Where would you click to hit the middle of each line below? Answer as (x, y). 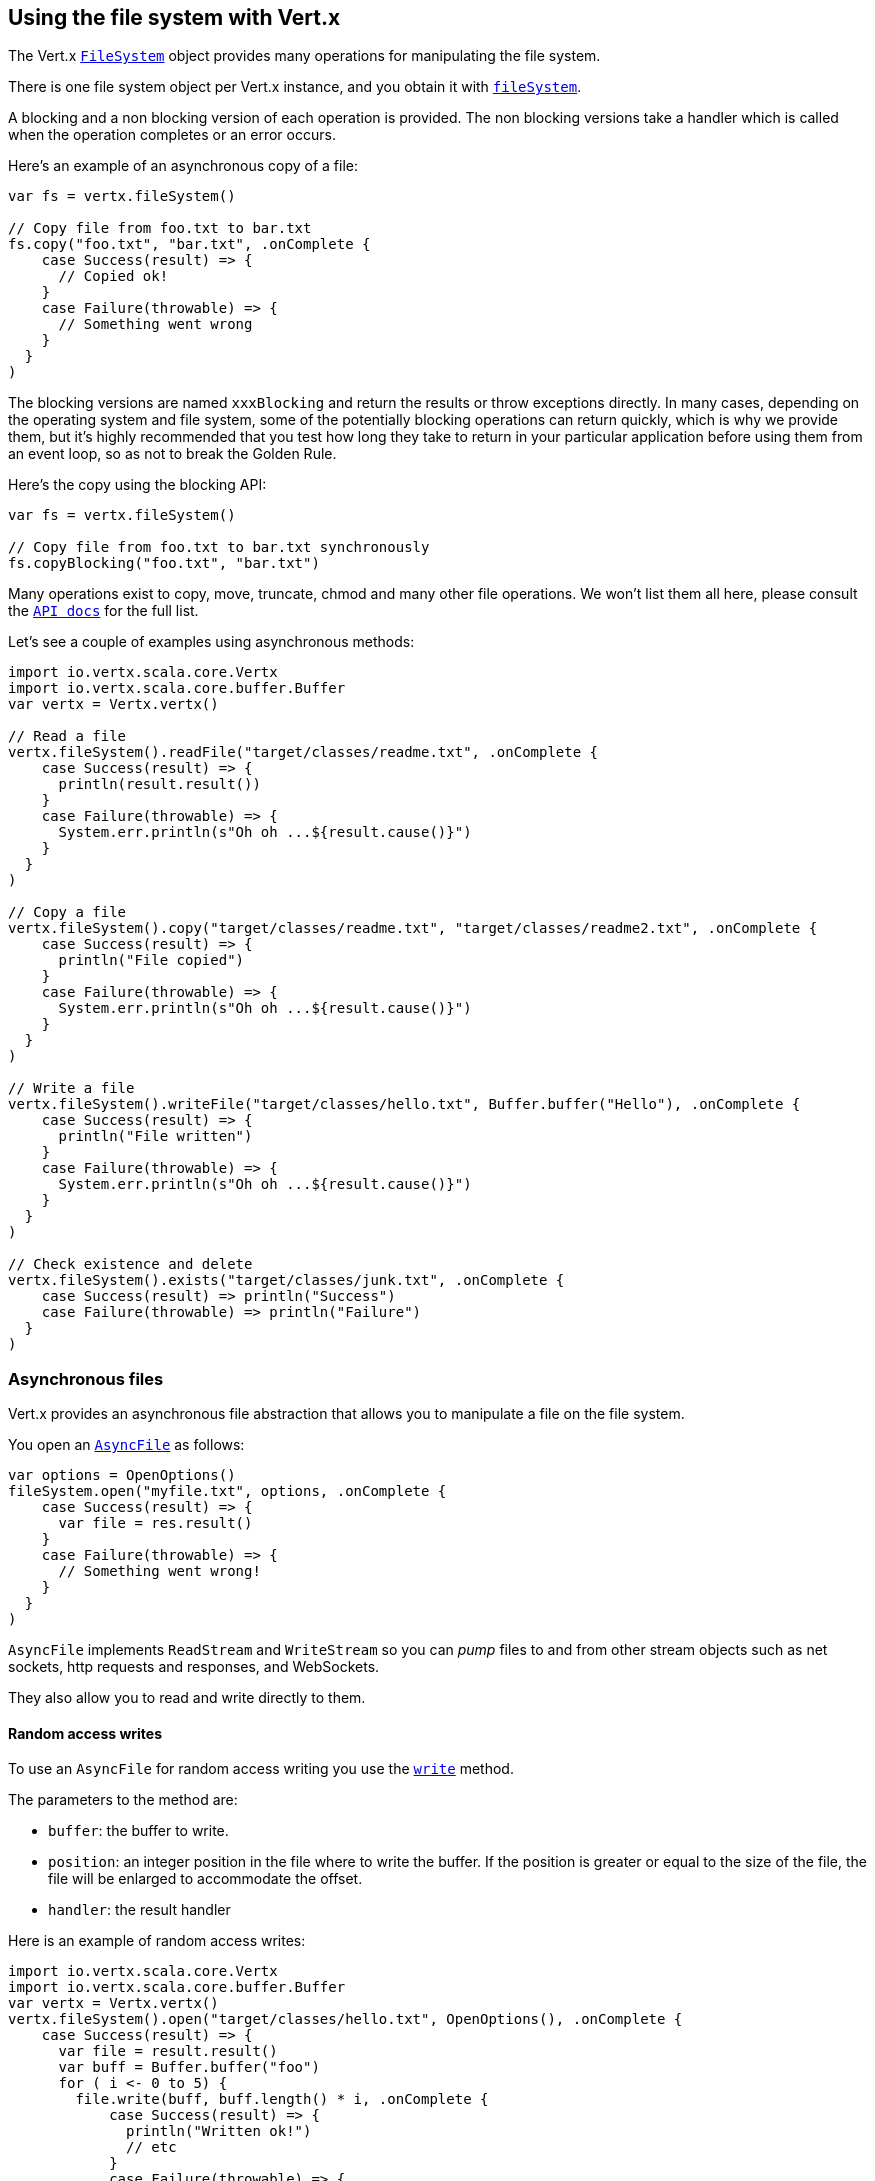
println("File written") (155, 1136)
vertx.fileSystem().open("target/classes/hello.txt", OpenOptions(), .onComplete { (345, 2019)
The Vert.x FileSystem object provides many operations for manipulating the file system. (304, 56)
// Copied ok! (113, 276)
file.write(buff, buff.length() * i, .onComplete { (282, 2099)
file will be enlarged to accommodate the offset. (205, 1879)
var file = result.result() (168, 2051)
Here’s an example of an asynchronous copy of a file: (183, 166)
